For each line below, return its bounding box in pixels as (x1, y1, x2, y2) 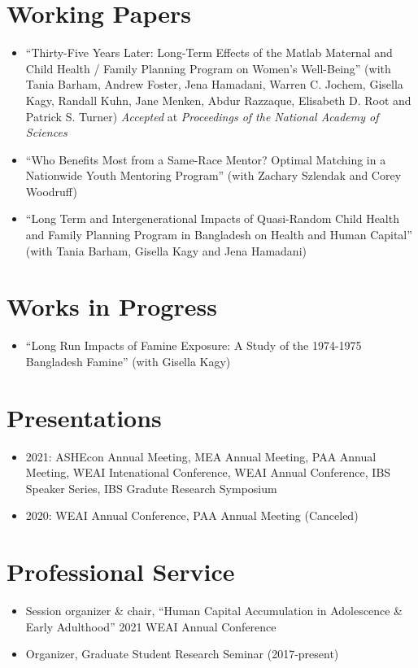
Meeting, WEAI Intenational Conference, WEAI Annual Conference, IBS (25, 464, 391, 481)
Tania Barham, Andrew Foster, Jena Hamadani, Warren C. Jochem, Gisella (25, 76, 403, 93)
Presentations (7, 400, 162, 434)
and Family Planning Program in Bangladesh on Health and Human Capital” (25, 226, 412, 243)
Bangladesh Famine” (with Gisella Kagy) (25, 352, 231, 369)
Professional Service (7, 555, 235, 588)
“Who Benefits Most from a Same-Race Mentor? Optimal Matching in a (25, 151, 386, 168)
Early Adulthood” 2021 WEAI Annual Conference (25, 618, 276, 635)
